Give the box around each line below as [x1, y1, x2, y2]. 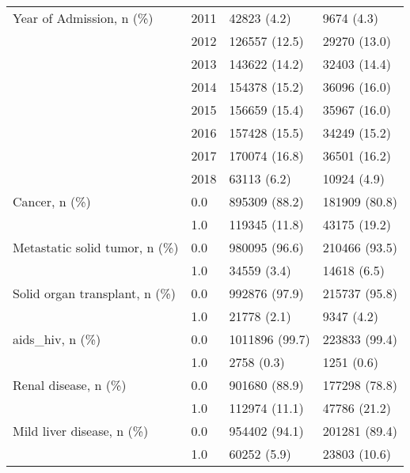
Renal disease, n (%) [13, 376, 127, 394]
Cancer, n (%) [13, 192, 91, 210]
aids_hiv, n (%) [13, 330, 101, 348]
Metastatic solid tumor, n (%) [13, 238, 179, 256]
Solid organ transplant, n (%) [13, 284, 177, 302]
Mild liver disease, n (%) [13, 422, 149, 440]
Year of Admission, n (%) [13, 9, 154, 27]
